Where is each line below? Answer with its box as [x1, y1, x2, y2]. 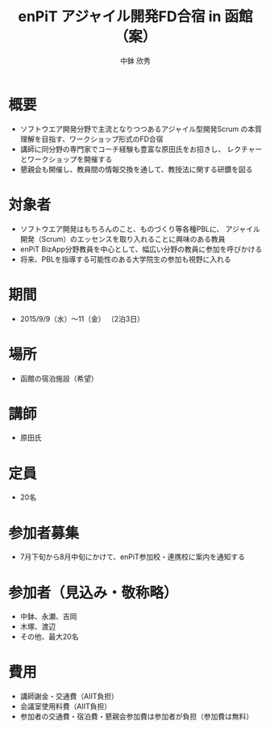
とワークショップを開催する [19, 154, 113, 164]
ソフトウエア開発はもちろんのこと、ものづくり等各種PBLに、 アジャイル [19, 224, 260, 234]
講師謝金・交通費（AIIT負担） [19, 692, 119, 702]
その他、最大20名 [19, 632, 79, 642]
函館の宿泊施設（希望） [19, 373, 98, 383]
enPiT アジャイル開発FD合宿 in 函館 [18, 7, 253, 26]
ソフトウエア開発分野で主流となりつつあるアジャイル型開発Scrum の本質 [19, 124, 262, 133]
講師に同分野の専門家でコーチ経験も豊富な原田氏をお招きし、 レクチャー [19, 144, 263, 154]
